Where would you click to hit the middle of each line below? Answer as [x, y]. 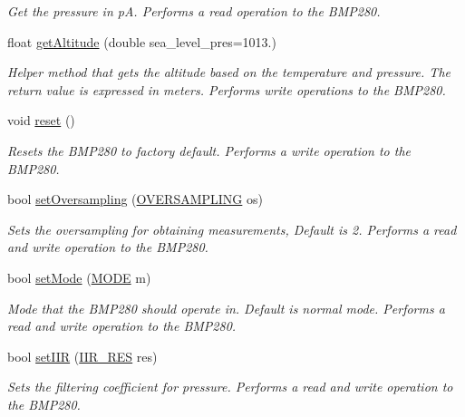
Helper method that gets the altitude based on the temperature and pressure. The [229, 72]
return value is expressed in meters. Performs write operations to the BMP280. [227, 89]
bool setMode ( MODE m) [79, 277]
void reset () [41, 120]
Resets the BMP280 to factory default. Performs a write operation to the [209, 150]
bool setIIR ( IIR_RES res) [82, 356]
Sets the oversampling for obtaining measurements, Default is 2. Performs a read [232, 229]
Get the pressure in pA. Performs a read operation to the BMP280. [194, 11]
